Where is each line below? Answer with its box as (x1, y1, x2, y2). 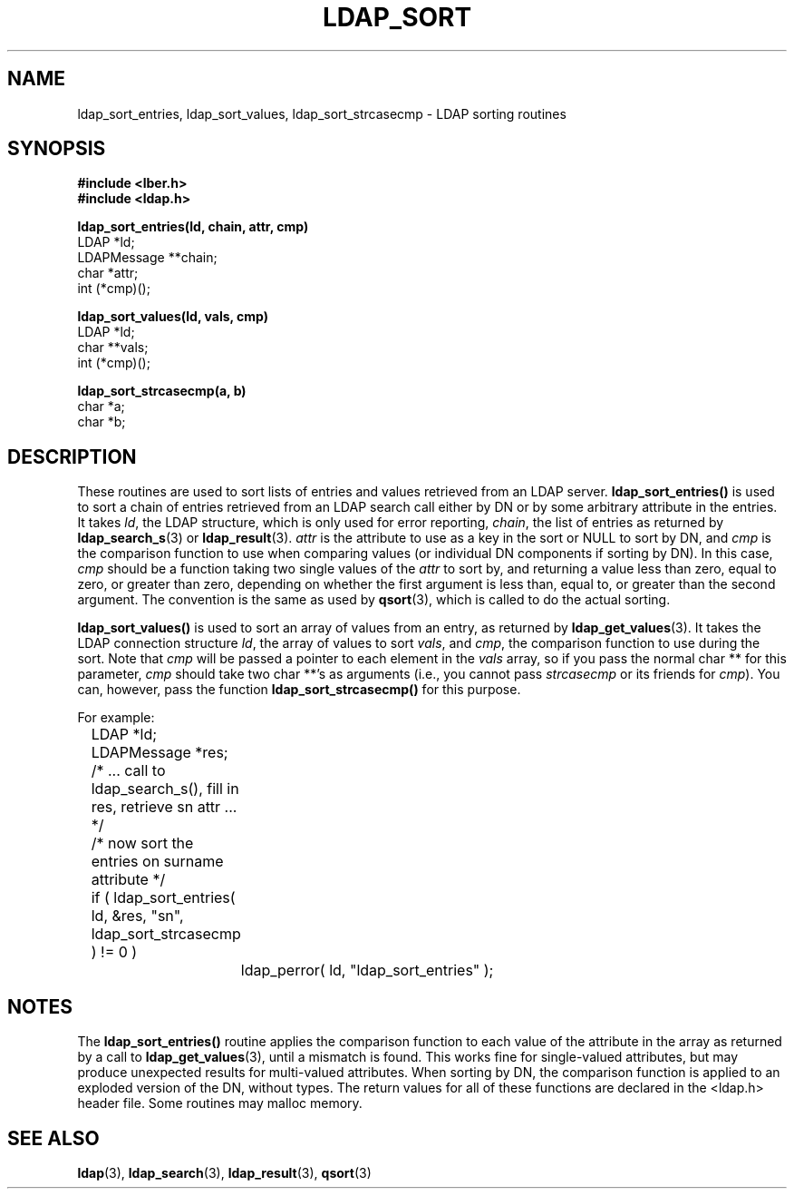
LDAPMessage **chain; (77, 250, 218, 266)
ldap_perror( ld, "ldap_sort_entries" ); (240, 961, 494, 980)
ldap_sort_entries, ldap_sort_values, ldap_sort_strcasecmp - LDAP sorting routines (77, 105, 566, 122)
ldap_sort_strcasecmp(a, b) (77, 383, 247, 399)
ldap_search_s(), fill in (91, 779, 239, 799)
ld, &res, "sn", (91, 907, 184, 926)
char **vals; (77, 339, 149, 356)
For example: (77, 710, 155, 726)
